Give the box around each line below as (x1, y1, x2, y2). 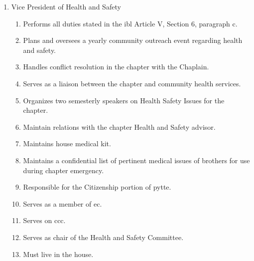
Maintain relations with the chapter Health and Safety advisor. (23, 121, 216, 132)
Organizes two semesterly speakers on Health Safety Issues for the (23, 95, 225, 105)
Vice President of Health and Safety (11, 1, 121, 11)
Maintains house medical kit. (23, 138, 111, 149)
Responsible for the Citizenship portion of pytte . (23, 182, 171, 192)
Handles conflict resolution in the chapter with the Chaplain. (23, 61, 209, 72)
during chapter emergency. (23, 165, 104, 175)
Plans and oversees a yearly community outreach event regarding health (23, 35, 243, 45)
